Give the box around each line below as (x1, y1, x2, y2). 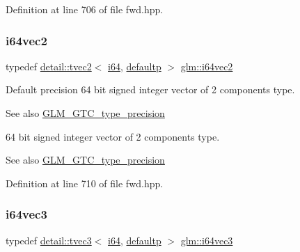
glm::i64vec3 (180, 233, 233, 247)
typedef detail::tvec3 (6, 233, 92, 247)
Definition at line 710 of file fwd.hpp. (6, 175, 164, 190)
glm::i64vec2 (180, 58, 233, 73)
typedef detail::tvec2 (6, 58, 92, 73)
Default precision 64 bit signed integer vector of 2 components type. (6, 82, 295, 97)
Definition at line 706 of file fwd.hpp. (6, 2, 164, 16)
